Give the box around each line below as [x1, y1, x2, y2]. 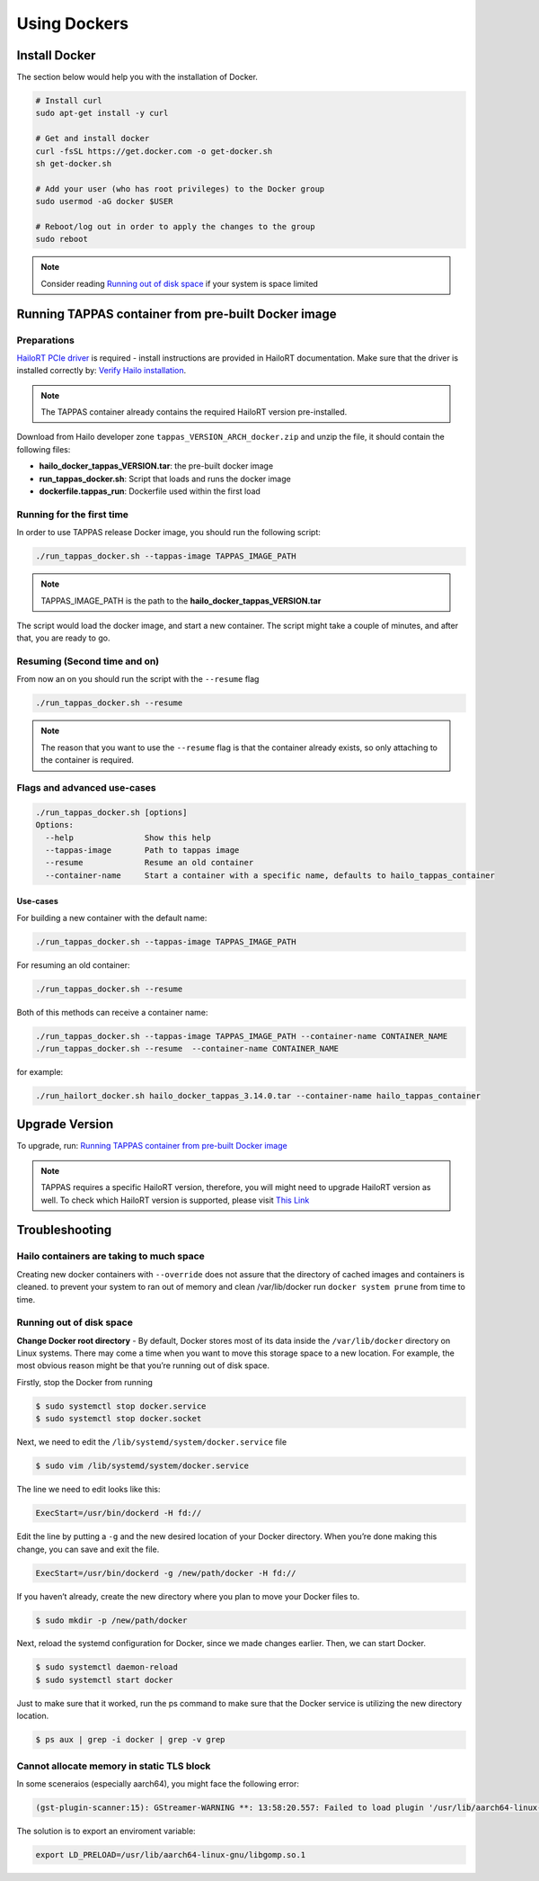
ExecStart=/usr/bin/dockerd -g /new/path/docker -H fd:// [35, 1568, 296, 1578]
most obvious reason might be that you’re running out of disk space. [16, 1360, 269, 1371]
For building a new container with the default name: [16, 912, 208, 923]
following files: [16, 443, 71, 454]
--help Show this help [45, 832, 211, 843]
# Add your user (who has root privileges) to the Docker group [35, 184, 325, 193]
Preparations [16, 334, 75, 346]
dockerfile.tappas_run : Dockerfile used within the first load [39, 486, 261, 497]
